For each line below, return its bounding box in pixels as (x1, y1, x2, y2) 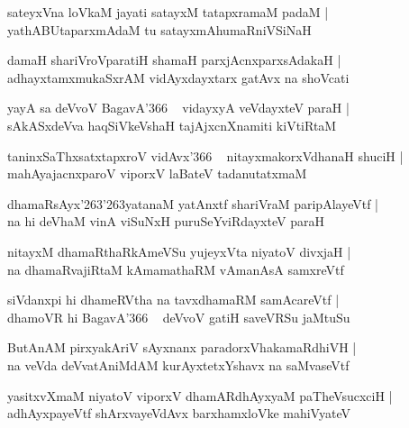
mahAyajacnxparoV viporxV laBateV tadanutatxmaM (7, 164, 307, 183)
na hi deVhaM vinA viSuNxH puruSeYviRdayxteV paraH (7, 212, 324, 231)
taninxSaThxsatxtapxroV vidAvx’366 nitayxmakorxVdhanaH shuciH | (7, 146, 404, 165)
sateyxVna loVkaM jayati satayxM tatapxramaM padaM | (7, 3, 329, 21)
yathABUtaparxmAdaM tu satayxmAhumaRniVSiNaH (7, 20, 312, 39)
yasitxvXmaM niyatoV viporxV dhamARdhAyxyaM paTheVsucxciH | (7, 386, 393, 405)
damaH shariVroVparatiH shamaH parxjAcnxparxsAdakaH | (7, 50, 341, 69)
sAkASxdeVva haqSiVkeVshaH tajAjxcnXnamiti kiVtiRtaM (7, 115, 337, 134)
